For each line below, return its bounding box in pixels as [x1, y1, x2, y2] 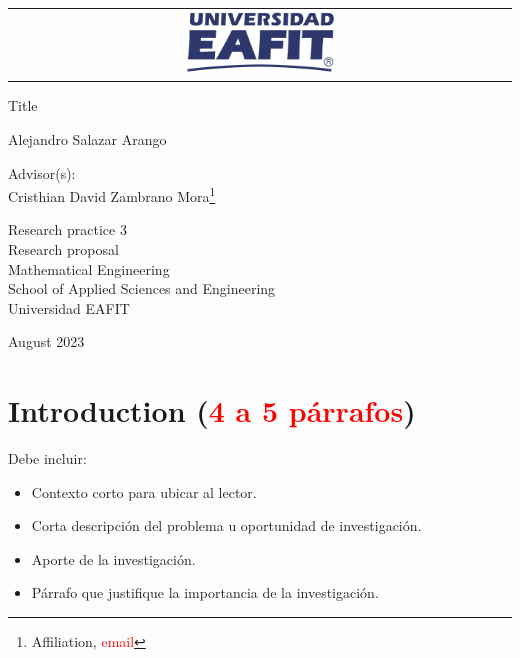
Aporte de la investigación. [31, 548, 196, 569]
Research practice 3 [8, 219, 127, 240]
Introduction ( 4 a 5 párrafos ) [8, 390, 416, 431]
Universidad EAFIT [8, 297, 130, 318]
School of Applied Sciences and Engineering [8, 278, 276, 299]
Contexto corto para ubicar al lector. [31, 481, 257, 502]
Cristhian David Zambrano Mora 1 [8, 183, 216, 206]
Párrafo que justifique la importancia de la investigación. [31, 582, 379, 603]
